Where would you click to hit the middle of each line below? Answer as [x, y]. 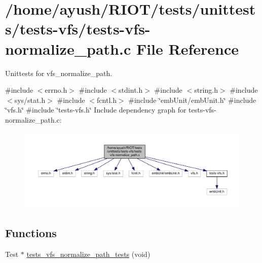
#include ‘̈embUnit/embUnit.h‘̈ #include [192, 100]
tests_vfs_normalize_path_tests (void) [88, 254]
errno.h [56, 90]
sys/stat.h [30, 100]
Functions [31, 232]
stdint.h [131, 90]
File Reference [188, 48]
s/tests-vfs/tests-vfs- [78, 29]
